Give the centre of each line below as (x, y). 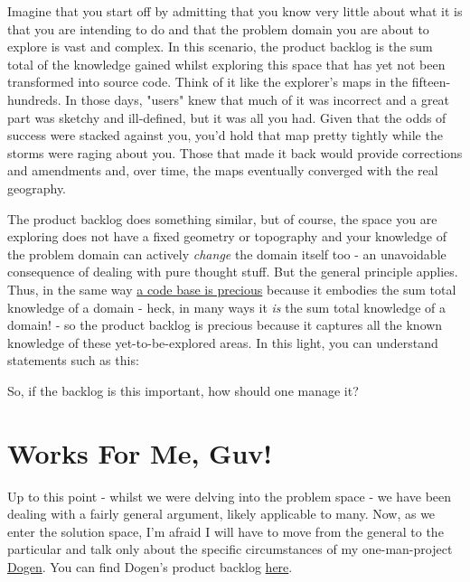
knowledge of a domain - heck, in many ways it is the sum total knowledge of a (226, 307)
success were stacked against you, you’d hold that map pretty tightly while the (225, 135)
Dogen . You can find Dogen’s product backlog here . (150, 566)
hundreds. (34, 99)
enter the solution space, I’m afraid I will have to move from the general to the (226, 531)
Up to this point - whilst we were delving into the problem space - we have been (230, 496)
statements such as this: (73, 360)
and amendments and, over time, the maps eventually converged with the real (223, 170)
